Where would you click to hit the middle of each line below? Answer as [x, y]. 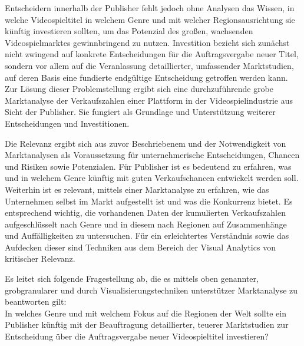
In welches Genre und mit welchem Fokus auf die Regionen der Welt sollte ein [146, 313]
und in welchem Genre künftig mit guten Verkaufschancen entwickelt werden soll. [152, 178]
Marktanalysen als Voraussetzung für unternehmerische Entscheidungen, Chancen [152, 155]
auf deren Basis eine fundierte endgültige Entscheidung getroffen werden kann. [146, 77]
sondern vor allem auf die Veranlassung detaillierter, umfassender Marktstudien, [149, 65]
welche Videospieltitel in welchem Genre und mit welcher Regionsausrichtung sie [150, 19]
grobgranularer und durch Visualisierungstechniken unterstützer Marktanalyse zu [151, 290]
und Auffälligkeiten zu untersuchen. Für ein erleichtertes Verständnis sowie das [147, 235]
